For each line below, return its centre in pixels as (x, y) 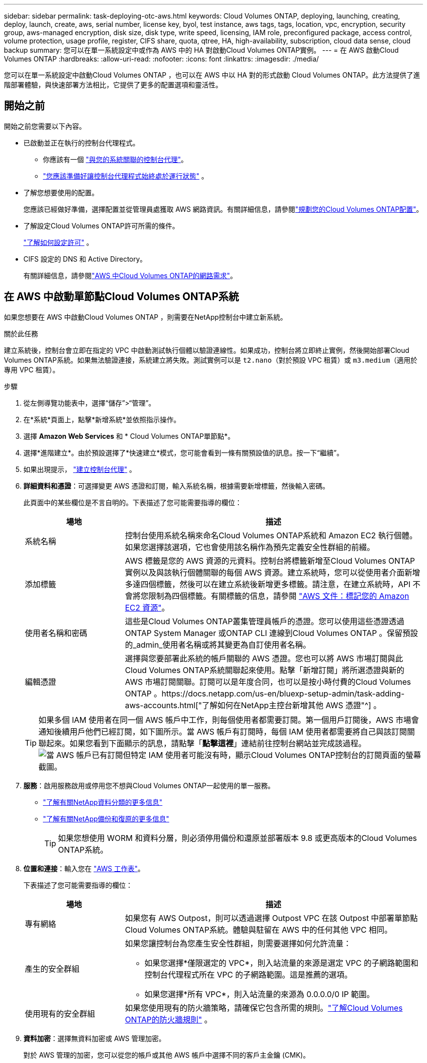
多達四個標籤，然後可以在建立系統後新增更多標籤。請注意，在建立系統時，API (268, 584)
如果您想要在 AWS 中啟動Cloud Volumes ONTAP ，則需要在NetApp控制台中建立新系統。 (146, 317)
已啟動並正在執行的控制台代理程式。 (81, 143)
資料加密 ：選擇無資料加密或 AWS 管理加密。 (95, 1038)
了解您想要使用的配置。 (61, 192)
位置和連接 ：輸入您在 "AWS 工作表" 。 (84, 868)
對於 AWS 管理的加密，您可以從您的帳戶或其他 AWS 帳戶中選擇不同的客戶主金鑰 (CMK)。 (167, 1055)
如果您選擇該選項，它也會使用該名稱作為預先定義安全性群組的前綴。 (250, 547)
